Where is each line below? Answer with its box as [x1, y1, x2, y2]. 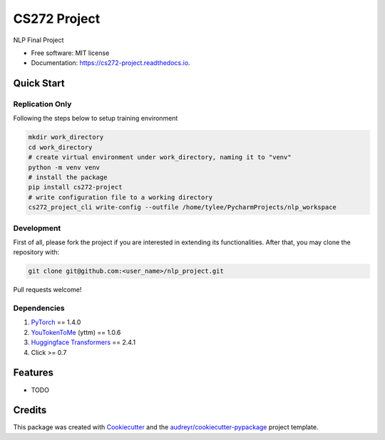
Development [13, 223, 61, 233]
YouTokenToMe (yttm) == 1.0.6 [31, 328, 121, 336]
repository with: [13, 248, 60, 256]
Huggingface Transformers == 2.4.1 [31, 338, 135, 346]
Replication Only [13, 99, 72, 109]
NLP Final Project [13, 36, 64, 44]
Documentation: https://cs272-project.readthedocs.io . [31, 59, 190, 67]
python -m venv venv [28, 163, 100, 171]
